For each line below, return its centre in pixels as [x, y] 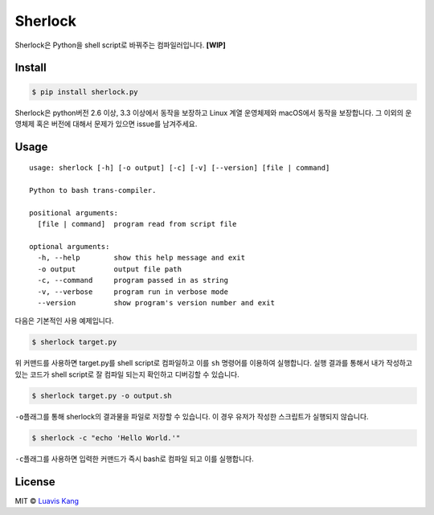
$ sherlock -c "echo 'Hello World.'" [106, 437]
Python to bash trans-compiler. [93, 190]
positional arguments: [74, 213]
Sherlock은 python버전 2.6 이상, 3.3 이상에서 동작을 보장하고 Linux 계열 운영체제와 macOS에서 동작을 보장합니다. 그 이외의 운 [213, 112]
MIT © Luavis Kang [47, 501]
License [35, 482]
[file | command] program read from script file [137, 224]
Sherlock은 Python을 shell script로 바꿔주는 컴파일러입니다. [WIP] [120, 45]
